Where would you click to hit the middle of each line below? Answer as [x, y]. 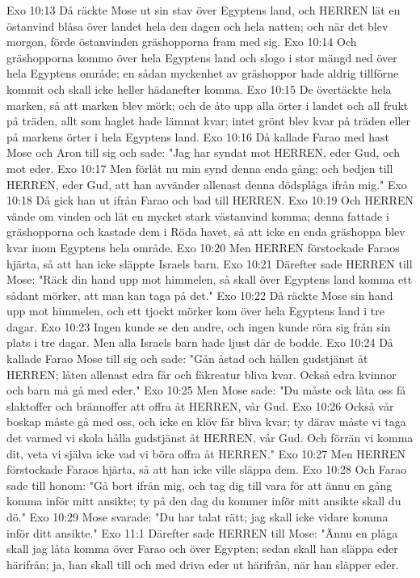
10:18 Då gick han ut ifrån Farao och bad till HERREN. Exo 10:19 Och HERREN [210, 200]
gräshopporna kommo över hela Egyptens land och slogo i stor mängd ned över [202, 57]
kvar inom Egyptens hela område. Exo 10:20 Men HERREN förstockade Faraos [203, 247]
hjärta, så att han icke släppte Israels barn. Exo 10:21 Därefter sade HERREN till [210, 263]
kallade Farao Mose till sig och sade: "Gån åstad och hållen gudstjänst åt [187, 359]
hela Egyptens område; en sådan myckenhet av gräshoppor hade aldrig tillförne [203, 73]
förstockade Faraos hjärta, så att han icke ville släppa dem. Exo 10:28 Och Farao [207, 469]
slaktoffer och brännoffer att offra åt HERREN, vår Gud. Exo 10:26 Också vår [200, 405]
